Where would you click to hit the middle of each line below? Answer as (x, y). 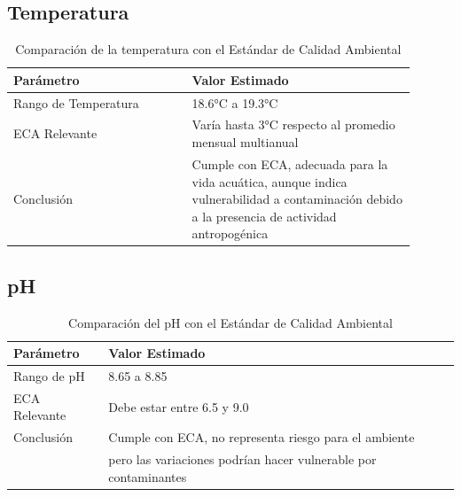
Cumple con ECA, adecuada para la (290, 163)
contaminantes (148, 476)
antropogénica (230, 233)
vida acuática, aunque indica (270, 181)
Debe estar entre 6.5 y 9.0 (179, 406)
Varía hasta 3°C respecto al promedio (293, 124)
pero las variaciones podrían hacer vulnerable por (242, 459)
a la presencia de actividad (264, 216)
